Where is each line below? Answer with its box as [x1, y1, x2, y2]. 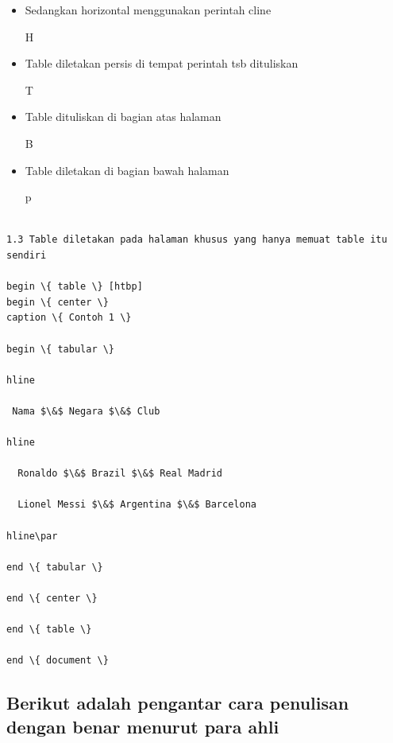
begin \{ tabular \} [6, 343, 115, 355]
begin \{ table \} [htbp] [6, 281, 143, 293]
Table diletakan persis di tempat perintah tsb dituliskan [25, 55, 299, 72]
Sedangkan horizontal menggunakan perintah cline [25, 2, 272, 18]
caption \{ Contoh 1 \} [6, 312, 132, 324]
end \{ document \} [6, 655, 109, 667]
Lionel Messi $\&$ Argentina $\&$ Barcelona [17, 499, 256, 511]
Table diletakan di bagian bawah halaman [25, 161, 229, 178]
